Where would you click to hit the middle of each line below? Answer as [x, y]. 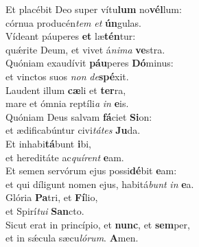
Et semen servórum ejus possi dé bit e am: [91, 170]
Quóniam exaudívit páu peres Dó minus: [90, 63]
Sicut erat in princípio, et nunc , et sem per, [98, 224]
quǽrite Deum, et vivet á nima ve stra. [85, 49]
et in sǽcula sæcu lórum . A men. [72, 238]
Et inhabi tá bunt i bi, [48, 143]
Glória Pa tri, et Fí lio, [52, 197]
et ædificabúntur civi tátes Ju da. [73, 130]
